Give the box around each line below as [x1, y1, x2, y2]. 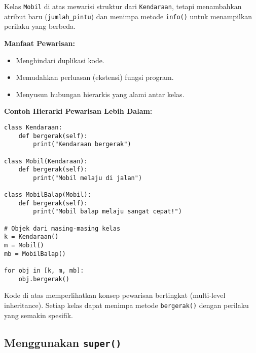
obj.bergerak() [18, 275, 69, 283]
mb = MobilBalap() [4, 250, 66, 257]
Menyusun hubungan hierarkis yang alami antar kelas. [16, 89, 185, 99]
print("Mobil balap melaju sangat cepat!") [33, 208, 182, 215]
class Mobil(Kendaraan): [4, 157, 88, 165]
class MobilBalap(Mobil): [4, 191, 91, 199]
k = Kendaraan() [4, 233, 59, 241]
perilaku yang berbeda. [4, 21, 76, 31]
